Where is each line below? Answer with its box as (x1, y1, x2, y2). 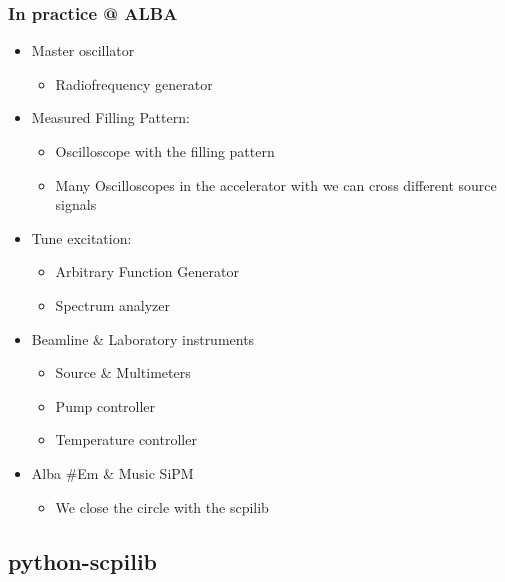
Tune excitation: (31, 227, 132, 248)
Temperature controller (55, 429, 197, 450)
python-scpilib (8, 545, 158, 576)
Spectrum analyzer (55, 294, 171, 315)
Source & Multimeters (55, 362, 191, 383)
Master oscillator (31, 40, 135, 61)
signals (55, 194, 97, 215)
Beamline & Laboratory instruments (31, 328, 255, 349)
